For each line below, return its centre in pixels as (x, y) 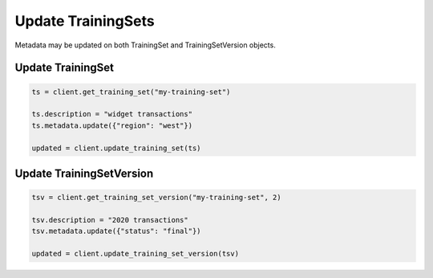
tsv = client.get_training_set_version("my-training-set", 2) (156, 198)
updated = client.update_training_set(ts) (116, 148)
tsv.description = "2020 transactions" (110, 220)
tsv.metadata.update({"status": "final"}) (116, 231)
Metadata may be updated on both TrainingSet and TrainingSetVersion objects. (145, 45)
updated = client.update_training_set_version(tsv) (136, 254)
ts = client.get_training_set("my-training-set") (131, 92)
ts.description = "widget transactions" (112, 114)
